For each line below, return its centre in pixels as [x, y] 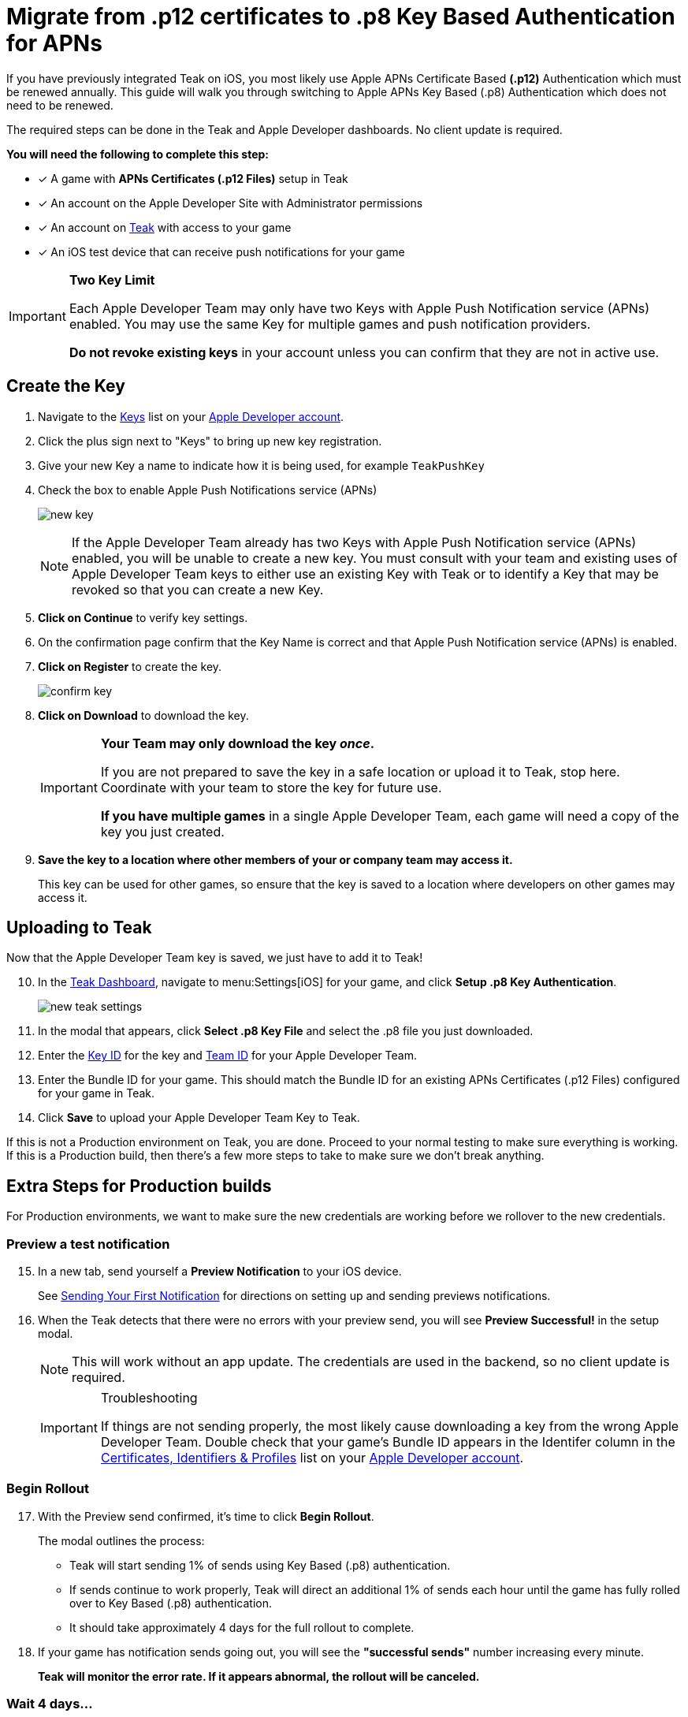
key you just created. [162, 831]
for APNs [54, 43]
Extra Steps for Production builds [139, 1186]
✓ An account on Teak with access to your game [165, 227]
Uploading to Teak [79, 928]
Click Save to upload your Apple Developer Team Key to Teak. [199, 1118]
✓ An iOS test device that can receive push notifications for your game [221, 251]
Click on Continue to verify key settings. [143, 617]
